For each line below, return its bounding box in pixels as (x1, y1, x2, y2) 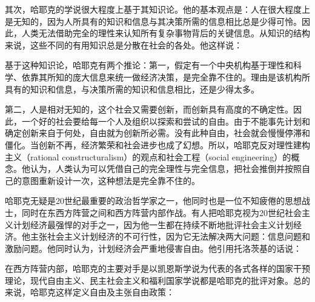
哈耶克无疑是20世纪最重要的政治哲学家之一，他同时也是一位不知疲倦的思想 (5, 194, 302, 207)
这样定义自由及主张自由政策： (55, 286, 174, 298)
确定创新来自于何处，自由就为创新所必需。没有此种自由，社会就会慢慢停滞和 (5, 126, 310, 139)
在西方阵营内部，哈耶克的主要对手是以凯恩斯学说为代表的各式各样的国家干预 (5, 262, 310, 275)
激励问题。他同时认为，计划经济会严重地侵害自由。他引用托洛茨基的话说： (5, 241, 302, 254)
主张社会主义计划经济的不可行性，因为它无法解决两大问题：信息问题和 (30, 230, 310, 243)
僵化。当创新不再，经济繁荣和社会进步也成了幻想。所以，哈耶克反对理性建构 (5, 138, 310, 151)
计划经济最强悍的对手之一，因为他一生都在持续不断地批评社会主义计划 (13, 218, 293, 231)
